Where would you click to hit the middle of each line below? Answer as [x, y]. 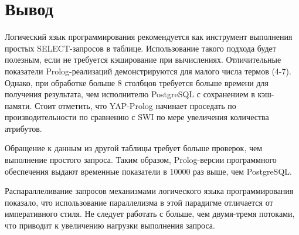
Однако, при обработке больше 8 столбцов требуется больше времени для [137, 82]
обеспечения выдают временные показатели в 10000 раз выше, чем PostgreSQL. [148, 171]
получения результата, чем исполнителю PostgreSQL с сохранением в [130, 94]
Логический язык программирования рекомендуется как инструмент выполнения [149, 37]
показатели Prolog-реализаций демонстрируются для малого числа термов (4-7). [148, 71]
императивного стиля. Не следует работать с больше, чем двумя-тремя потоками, [150, 214]
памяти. [18, 105]
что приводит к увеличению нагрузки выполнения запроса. [110, 225]
